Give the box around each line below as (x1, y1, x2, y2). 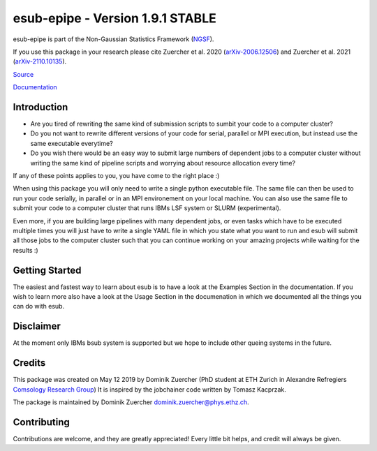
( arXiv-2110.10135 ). (13, 57, 67, 66)
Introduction (13, 101, 68, 113)
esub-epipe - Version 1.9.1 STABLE (13, 10, 216, 26)
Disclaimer (13, 320, 61, 332)
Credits (13, 357, 46, 369)
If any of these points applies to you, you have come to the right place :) (13, 171, 220, 179)
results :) (13, 246, 38, 254)
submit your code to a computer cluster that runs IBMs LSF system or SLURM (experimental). (13, 204, 281, 212)
